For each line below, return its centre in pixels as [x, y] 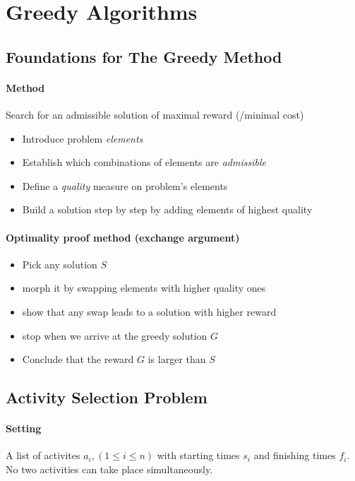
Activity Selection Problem [107, 397]
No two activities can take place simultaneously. [109, 469]
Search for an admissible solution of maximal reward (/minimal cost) [155, 114]
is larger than [177, 359]
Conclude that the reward [78, 359]
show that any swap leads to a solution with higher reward [149, 311]
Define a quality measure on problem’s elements [125, 185]
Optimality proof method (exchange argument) [123, 237]
